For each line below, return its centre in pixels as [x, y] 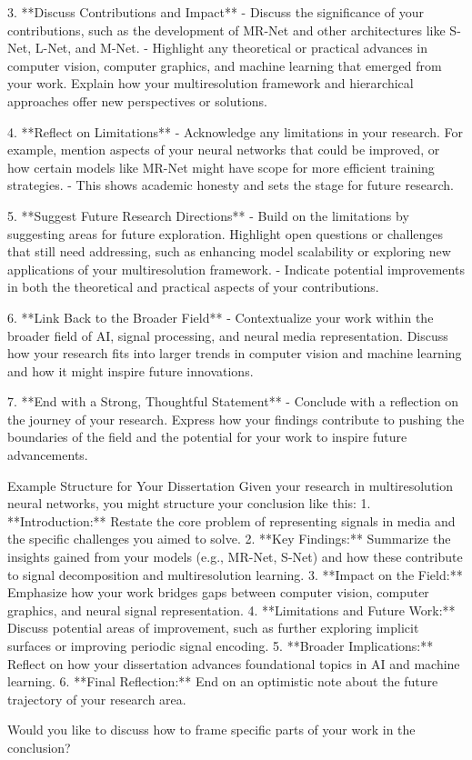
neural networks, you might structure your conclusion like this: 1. [189, 503]
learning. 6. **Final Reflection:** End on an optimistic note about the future [223, 681]
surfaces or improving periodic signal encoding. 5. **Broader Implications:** [221, 645]
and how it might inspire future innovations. [131, 370]
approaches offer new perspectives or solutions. [137, 100]
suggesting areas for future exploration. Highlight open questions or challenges [226, 233]
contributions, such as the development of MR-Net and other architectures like [226, 30]
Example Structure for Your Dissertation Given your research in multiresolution [231, 485]
